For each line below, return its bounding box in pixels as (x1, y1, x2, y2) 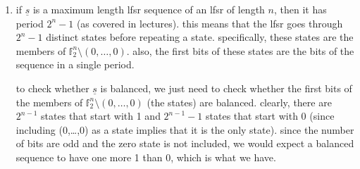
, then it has (273, 2, 327, 16)
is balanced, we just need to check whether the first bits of (100, 80, 352, 95)
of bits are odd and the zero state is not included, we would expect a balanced (15, 136, 354, 151)
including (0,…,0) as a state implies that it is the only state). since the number (15, 122, 354, 137)
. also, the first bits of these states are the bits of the (126, 43, 354, 58)
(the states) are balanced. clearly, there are (147, 94, 332, 109)
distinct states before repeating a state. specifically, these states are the (46, 30, 354, 44)
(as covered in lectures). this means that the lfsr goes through (76, 15, 343, 30)
